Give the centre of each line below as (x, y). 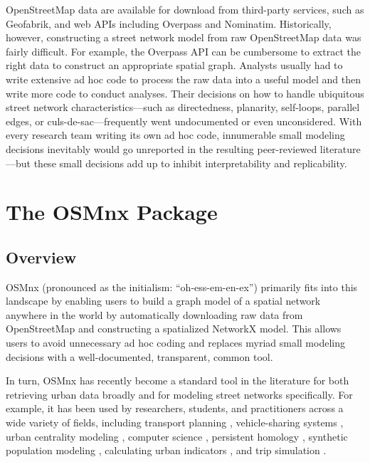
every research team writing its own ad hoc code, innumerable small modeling (175, 135)
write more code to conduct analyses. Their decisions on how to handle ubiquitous (185, 93)
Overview (41, 257)
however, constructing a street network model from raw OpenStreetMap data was (184, 37)
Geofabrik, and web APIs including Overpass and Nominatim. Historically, (169, 23)
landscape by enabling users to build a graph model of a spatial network (163, 301)
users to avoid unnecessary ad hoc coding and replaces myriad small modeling (175, 343)
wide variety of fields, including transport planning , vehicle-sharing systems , (175, 422)
